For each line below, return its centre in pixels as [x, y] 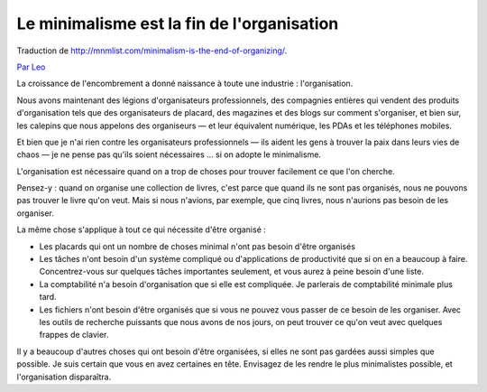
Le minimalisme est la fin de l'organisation [178, 23]
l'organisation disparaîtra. [64, 377]
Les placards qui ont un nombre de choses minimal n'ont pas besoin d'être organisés [198, 246]
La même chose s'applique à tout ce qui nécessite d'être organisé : [141, 229]
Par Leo [31, 67]
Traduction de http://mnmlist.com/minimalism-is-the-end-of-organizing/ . [152, 51]
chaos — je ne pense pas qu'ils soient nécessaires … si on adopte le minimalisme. [169, 154]
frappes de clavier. [74, 335]
